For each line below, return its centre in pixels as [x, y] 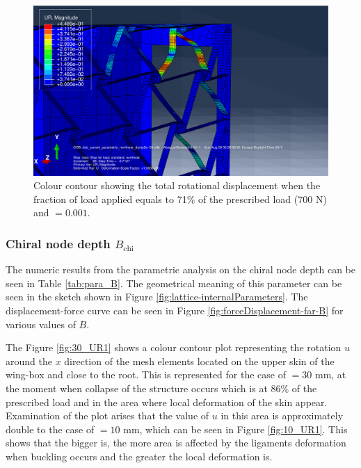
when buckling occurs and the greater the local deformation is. [139, 457]
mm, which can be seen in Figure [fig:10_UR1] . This [235, 429]
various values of [41, 324]
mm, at [330, 374]
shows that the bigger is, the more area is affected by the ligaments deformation [176, 443]
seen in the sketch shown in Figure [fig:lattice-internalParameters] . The [157, 297]
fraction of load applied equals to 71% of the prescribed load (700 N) [180, 199]
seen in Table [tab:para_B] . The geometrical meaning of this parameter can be [174, 283]
